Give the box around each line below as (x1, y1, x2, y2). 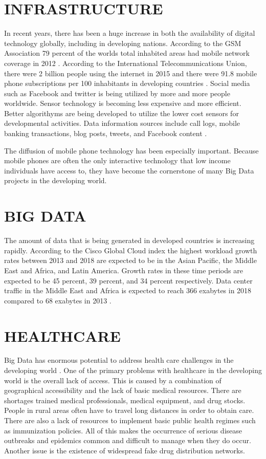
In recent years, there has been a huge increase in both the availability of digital (4, 28, 255, 38)
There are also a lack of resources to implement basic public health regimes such (4, 415, 256, 425)
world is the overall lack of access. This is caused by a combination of (4, 375, 221, 385)
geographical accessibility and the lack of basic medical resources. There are (4, 385, 241, 396)
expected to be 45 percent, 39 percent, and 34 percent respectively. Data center (4, 275, 253, 286)
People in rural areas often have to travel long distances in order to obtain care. (4, 405, 254, 416)
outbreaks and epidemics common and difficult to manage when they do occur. (4, 435, 251, 446)
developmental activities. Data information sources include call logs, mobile (4, 118, 240, 128)
